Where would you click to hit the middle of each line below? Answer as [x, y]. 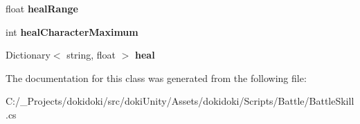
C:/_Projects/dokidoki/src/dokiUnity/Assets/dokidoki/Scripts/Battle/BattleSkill [180, 101]
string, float [91, 55]
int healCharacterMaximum [72, 31]
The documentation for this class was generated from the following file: [156, 77]
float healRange [42, 8]
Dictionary [28, 55]
